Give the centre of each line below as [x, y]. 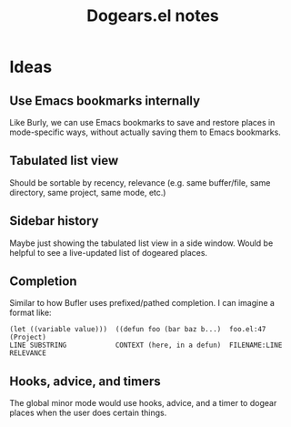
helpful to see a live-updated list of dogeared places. [108, 252]
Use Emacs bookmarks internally [105, 101]
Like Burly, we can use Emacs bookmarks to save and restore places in [142, 122]
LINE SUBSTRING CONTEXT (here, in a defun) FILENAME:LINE [146, 346]
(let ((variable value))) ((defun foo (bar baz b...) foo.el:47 [138, 330]
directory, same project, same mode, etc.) [88, 192]
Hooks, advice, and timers [85, 381]
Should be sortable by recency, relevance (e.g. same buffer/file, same [140, 182]
